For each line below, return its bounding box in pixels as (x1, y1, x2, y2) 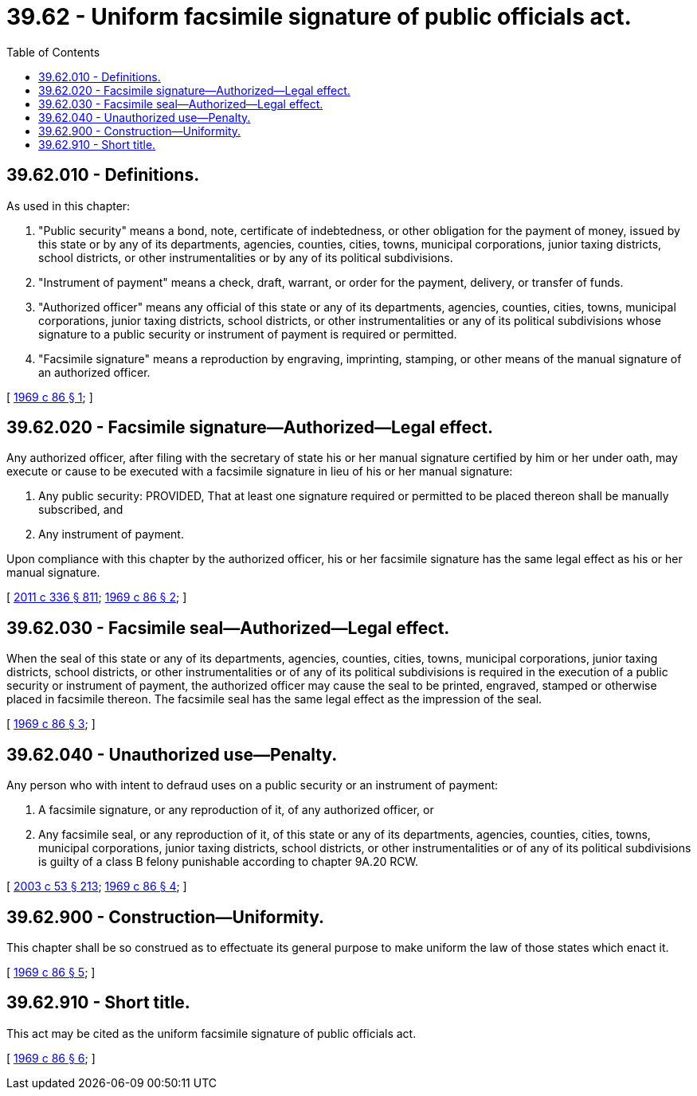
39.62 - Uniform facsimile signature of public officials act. (6, 3, 632, 30)
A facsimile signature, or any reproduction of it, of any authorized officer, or (38, 803, 434, 817)
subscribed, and (38, 503, 123, 517)
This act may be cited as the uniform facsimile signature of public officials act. (6, 1026, 417, 1040)
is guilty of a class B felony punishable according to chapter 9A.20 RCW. (38, 855, 419, 869)
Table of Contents (6, 45, 100, 59)
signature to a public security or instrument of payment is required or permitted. (38, 327, 457, 341)
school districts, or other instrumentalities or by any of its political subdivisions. (38, 250, 453, 264)
